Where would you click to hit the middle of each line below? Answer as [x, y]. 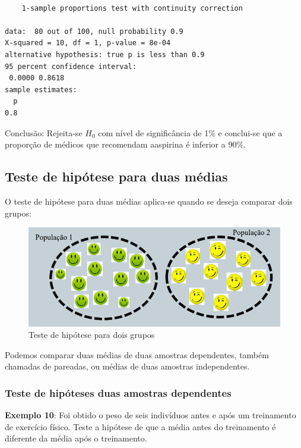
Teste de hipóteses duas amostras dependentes [118, 392]
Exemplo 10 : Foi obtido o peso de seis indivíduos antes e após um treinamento [150, 415]
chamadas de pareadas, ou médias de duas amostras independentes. [127, 366]
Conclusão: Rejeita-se [44, 132]
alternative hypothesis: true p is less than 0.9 [105, 54]
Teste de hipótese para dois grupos [92, 335]
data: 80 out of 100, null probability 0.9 [94, 31]
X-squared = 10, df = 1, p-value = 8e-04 [88, 43]
